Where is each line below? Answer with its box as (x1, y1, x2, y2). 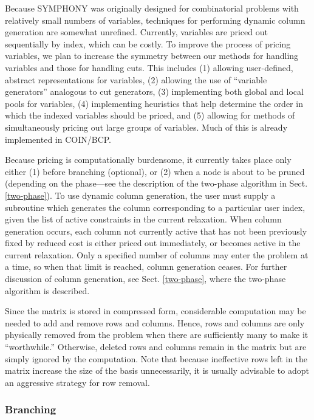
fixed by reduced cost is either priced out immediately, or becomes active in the (5, 236, 301, 249)
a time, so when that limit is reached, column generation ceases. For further (5, 260, 287, 273)
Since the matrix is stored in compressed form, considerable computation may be (5, 305, 306, 317)
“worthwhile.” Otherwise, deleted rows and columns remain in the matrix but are (5, 340, 307, 353)
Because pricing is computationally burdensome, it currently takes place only (5, 153, 292, 166)
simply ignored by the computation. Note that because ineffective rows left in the (5, 352, 308, 365)
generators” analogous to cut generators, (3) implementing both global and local (5, 85, 304, 98)
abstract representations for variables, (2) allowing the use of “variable (5, 73, 267, 86)
